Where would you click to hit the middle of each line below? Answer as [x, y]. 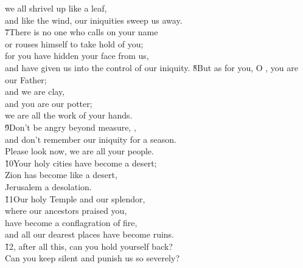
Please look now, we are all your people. [79, 151]
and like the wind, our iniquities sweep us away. [94, 20]
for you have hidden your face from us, [77, 56]
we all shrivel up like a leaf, [56, 8]
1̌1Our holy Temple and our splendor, [75, 198]
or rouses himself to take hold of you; [74, 43]
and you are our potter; [49, 103]
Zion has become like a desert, [61, 175]
